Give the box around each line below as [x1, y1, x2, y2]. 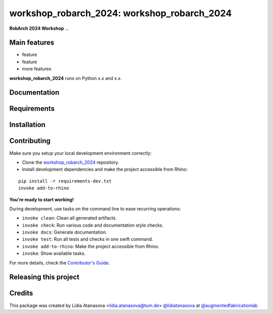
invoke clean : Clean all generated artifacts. [22, 215, 117, 221]
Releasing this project [9, 273, 80, 282]
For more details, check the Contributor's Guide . [9, 259, 110, 265]
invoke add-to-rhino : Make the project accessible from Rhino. [22, 243, 159, 249]
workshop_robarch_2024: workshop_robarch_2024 [9, 8, 232, 19]
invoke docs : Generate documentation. [22, 229, 107, 235]
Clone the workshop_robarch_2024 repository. [22, 159, 119, 165]
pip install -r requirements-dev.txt [18, 178, 112, 184]
